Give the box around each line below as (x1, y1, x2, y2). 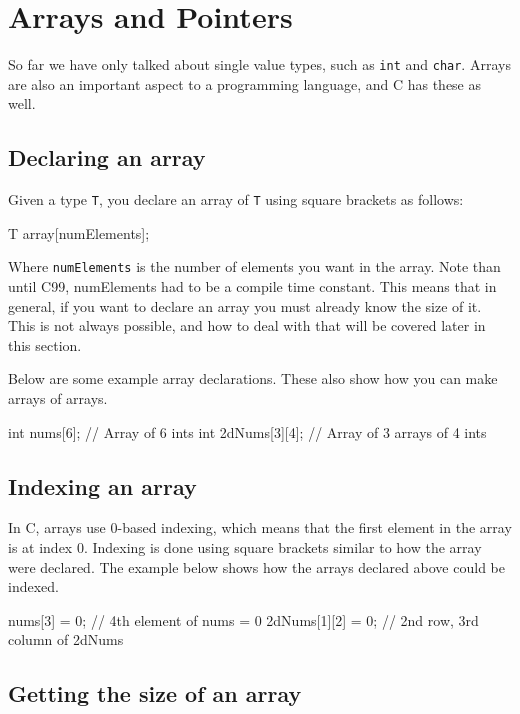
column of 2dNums (8, 629, 124, 650)
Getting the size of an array (8, 678, 302, 709)
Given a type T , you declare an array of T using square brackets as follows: (8, 189, 464, 210)
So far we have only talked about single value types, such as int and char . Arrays (8, 54, 511, 75)
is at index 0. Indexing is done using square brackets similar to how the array (8, 537, 482, 558)
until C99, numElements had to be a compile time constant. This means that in (8, 276, 497, 297)
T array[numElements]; (8, 222, 150, 243)
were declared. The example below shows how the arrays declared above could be (8, 556, 505, 577)
